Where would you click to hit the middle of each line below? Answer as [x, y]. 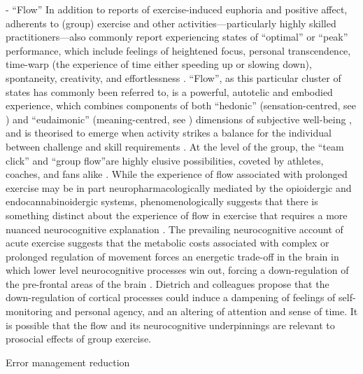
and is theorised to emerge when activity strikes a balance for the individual [169, 133]
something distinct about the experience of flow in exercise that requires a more [177, 215]
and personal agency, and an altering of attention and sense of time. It [207, 311]
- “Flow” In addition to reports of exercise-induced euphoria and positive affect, [177, 9]
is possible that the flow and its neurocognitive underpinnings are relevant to [170, 325]
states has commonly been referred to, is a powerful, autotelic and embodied [169, 91]
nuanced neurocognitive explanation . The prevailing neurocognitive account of [175, 229]
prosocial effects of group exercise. [78, 339]
